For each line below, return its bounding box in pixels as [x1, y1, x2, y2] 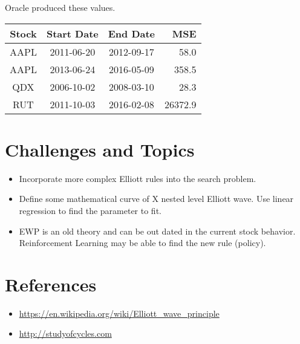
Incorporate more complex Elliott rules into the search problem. [19, 172, 256, 184]
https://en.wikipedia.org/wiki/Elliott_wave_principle [19, 307, 220, 319]
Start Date [46, 26, 99, 41]
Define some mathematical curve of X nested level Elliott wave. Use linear [19, 192, 294, 205]
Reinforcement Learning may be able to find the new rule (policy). [19, 236, 266, 249]
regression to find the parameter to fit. [19, 204, 161, 216]
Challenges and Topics [5, 137, 195, 161]
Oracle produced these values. [5, 1, 116, 13]
